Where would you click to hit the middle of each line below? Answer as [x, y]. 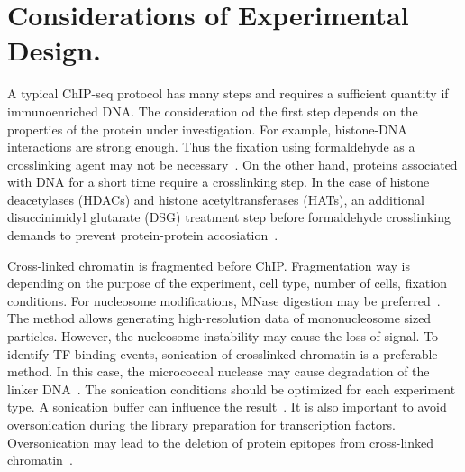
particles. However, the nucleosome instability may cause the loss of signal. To [223, 336]
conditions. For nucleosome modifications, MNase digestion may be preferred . [224, 300]
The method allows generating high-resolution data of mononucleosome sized [219, 318]
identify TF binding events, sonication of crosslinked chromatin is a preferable [223, 353]
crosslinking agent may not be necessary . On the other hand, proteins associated [232, 164]
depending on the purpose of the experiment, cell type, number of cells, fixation [227, 283]
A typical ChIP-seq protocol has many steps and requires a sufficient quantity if [228, 93]
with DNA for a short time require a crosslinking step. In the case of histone [219, 182]
